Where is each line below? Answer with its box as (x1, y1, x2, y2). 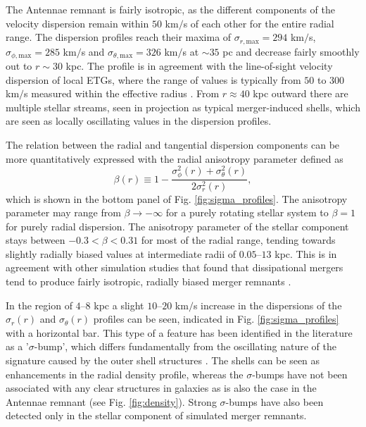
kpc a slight (94, 297, 144, 312)
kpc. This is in (274, 246, 337, 261)
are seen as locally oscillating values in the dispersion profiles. (6, 113, 272, 128)
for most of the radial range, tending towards (141, 233, 336, 247)
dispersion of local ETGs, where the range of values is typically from (6, 72, 301, 87)
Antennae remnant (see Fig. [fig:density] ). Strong (6, 394, 217, 409)
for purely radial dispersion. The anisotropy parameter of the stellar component (6, 218, 349, 233)
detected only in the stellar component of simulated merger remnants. (6, 408, 307, 423)
